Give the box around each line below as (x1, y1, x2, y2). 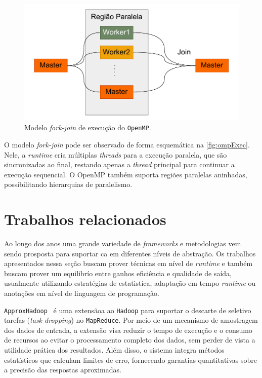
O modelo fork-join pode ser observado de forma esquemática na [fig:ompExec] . (4, 139, 250, 149)
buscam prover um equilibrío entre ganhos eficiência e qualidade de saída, (4, 268, 232, 278)
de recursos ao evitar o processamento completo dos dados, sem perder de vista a (4, 334, 255, 345)
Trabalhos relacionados (4, 209, 166, 230)
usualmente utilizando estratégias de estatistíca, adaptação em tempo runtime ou (4, 278, 256, 288)
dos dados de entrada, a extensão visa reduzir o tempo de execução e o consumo (4, 324, 252, 335)
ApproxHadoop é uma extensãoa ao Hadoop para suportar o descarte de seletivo (4, 305, 251, 315)
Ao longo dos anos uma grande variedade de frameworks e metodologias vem (4, 238, 241, 248)
